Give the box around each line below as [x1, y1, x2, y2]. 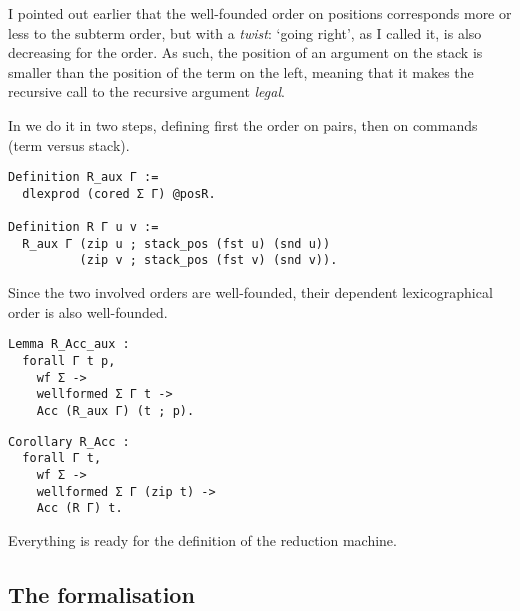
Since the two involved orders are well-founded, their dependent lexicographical [8, 282, 493, 303]
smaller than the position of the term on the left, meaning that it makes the [8, 61, 474, 82]
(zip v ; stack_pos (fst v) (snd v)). [79, 253, 338, 268]
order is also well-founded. [8, 301, 168, 322]
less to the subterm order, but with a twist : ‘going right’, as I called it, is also [8, 22, 482, 43]
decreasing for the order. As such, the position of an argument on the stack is [8, 42, 483, 63]
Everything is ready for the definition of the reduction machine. [8, 529, 397, 550]
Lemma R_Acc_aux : [8, 337, 130, 352]
